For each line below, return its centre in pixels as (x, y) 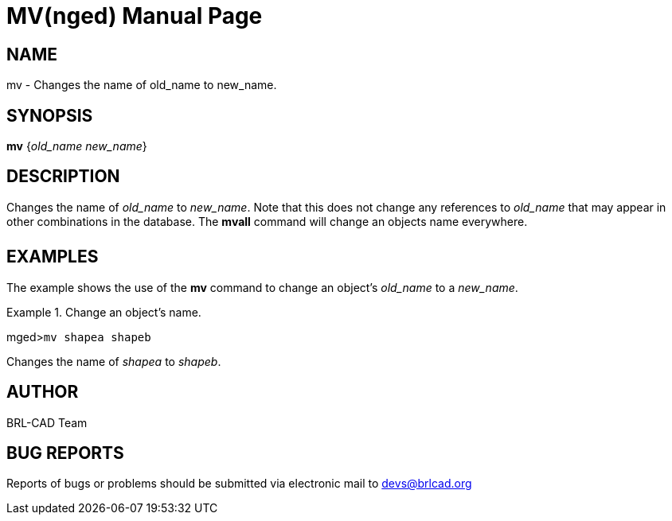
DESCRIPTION (63, 177)
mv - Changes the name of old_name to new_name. (142, 85)
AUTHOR (43, 392)
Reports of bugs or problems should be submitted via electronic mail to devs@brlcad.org (239, 484)
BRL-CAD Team (47, 422)
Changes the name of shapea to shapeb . (114, 361)
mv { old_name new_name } (77, 146)
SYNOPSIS (50, 115)
